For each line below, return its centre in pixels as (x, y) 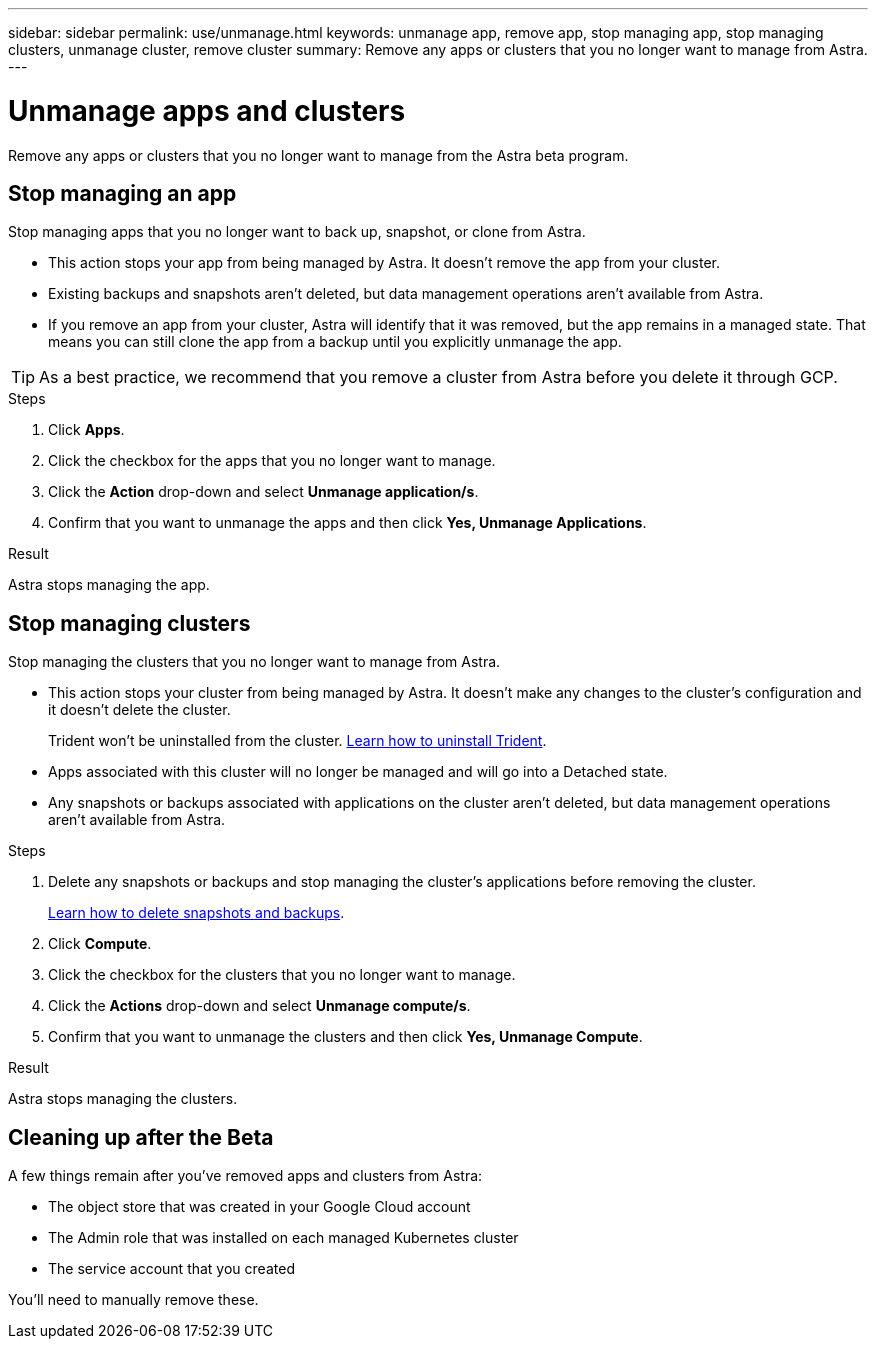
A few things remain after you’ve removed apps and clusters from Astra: (245, 1176)
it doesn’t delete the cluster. (139, 710)
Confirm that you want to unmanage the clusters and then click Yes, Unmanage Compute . (345, 1037)
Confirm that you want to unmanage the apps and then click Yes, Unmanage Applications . (347, 523)
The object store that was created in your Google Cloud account (259, 1207)
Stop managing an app (122, 193)
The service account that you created (171, 1269)
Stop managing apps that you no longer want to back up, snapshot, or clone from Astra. (297, 232)
